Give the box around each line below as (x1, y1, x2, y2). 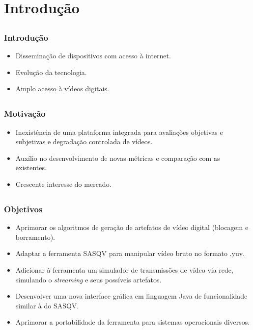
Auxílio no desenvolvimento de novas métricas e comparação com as (15, 152, 220, 163)
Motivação (4, 107, 46, 120)
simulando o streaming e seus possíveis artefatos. (15, 274, 162, 284)
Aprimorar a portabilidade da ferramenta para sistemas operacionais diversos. (15, 317, 250, 327)
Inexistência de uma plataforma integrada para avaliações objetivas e (15, 127, 223, 137)
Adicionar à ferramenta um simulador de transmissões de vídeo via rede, (15, 264, 233, 275)
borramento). (15, 231, 56, 242)
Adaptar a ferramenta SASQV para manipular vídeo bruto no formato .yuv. (15, 248, 245, 258)
